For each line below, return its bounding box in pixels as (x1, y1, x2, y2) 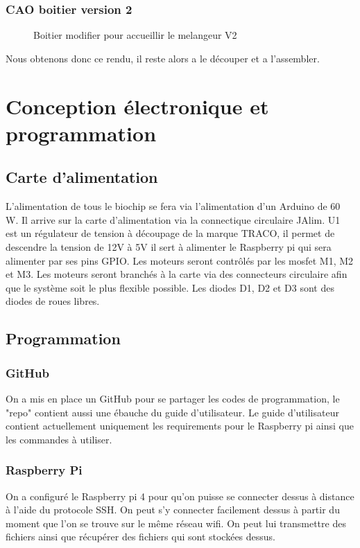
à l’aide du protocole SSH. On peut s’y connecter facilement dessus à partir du (6, 502, 340, 517)
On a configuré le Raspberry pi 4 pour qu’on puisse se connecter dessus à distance (6, 488, 354, 503)
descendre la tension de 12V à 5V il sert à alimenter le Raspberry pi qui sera (6, 239, 332, 254)
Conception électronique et (6, 91, 269, 120)
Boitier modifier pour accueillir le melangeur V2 (33, 28, 237, 42)
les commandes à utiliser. (6, 432, 112, 446)
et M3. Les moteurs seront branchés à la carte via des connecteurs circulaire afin (6, 267, 348, 281)
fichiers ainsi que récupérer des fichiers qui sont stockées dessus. (6, 529, 276, 544)
